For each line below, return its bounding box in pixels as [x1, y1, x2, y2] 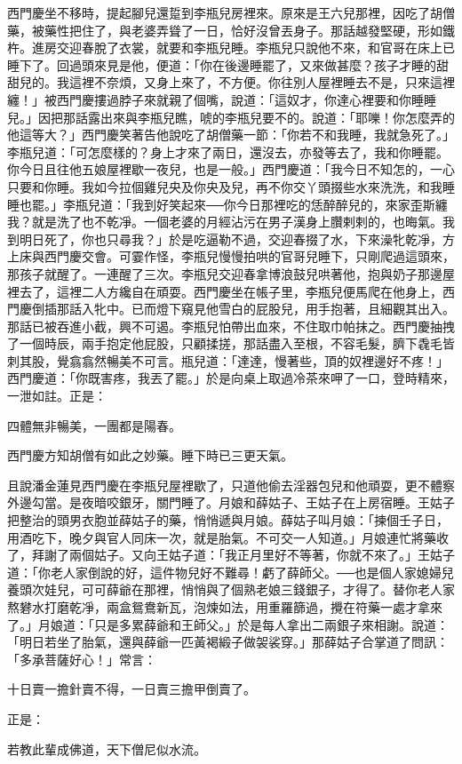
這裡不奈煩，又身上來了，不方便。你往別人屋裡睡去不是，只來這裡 [68, 73, 455, 92]
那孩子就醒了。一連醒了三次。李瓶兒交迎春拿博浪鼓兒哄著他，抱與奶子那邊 [7, 264, 442, 283]
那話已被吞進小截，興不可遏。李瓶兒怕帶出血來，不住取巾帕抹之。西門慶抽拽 [7, 316, 455, 335]
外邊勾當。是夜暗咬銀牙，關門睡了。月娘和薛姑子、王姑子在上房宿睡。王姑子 [7, 493, 455, 512]
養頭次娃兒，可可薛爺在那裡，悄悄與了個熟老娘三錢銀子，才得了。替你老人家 [7, 580, 455, 599]
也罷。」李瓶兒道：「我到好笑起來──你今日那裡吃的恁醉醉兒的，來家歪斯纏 [19, 195, 448, 213]
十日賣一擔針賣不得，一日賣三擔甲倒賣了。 [7, 680, 256, 698]
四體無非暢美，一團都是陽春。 [7, 416, 181, 434]
